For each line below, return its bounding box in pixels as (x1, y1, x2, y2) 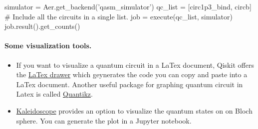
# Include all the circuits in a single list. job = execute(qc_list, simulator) (4, 11, 233, 21)
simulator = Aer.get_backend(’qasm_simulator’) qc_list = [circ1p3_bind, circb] (4, 1, 252, 11)
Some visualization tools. (4, 40, 92, 51)
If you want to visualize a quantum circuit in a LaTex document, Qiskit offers (16, 59, 254, 70)
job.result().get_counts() (4, 21, 80, 31)
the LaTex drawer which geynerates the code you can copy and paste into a (16, 69, 248, 80)
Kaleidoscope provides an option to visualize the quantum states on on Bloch (16, 105, 253, 116)
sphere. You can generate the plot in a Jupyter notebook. (16, 115, 192, 126)
